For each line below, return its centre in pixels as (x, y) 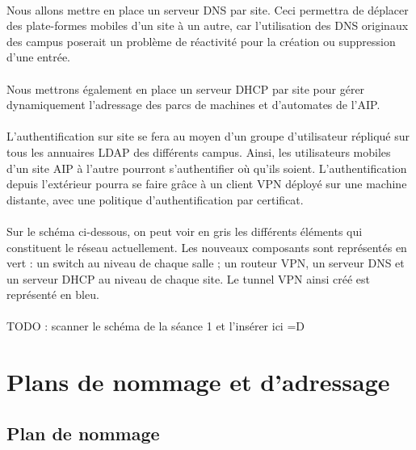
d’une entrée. (38, 57)
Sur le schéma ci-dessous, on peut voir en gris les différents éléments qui (185, 231)
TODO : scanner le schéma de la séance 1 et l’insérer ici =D (156, 326)
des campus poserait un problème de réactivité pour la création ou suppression (201, 41)
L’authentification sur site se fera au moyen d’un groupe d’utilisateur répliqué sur (208, 136)
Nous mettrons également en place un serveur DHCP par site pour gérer (186, 88)
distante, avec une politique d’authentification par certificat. (155, 199)
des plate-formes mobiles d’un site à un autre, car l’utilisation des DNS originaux (208, 25)
